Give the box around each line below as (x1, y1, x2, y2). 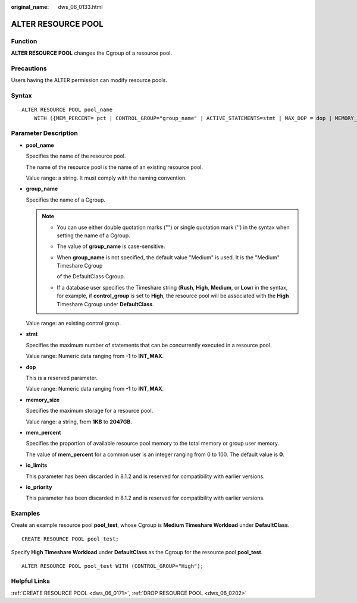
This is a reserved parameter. (26, 374, 98, 381)
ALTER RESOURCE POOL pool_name (21, 106, 113, 113)
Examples (11, 509, 40, 517)
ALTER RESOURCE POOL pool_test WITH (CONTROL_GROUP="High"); (21, 563, 203, 569)
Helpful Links (11, 577, 51, 585)
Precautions (11, 64, 47, 73)
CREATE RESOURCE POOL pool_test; (21, 535, 119, 542)
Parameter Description (11, 129, 79, 137)
